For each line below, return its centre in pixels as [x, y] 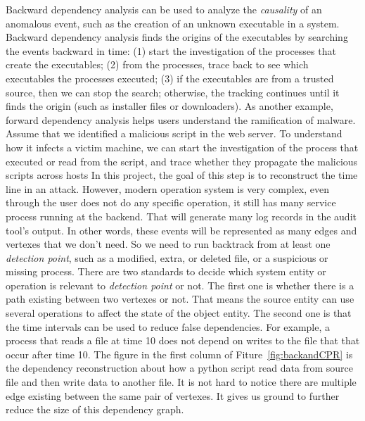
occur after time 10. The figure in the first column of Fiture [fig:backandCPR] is [179, 354]
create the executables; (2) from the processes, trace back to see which [157, 64]
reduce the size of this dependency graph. [95, 409]
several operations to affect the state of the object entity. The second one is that [179, 313]
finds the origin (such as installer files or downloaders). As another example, [169, 106]
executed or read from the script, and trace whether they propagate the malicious [182, 161]
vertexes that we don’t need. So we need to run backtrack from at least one [168, 244]
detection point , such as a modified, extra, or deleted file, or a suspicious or [167, 257]
